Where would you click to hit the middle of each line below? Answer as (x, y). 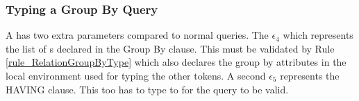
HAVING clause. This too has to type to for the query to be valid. (147, 89)
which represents (318, 35)
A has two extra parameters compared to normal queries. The (137, 35)
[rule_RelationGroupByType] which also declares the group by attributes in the (176, 62)
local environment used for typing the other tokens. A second (136, 75)
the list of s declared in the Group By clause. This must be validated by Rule (170, 48)
